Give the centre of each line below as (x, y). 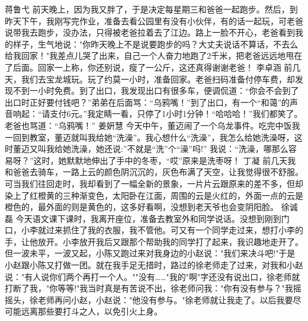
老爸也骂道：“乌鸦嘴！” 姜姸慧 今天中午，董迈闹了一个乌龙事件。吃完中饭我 (153, 125)
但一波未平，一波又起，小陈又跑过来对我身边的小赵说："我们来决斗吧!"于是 (150, 253)
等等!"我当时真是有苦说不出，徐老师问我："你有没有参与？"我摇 (179, 288)
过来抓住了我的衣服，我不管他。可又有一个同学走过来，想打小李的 (174, 230)
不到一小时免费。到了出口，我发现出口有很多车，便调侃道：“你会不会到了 (156, 90)
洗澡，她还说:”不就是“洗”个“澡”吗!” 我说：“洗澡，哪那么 (179, 149)
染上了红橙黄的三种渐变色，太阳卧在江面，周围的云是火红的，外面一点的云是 (154, 195)
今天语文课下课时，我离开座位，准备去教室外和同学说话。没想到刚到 (148, 218)
